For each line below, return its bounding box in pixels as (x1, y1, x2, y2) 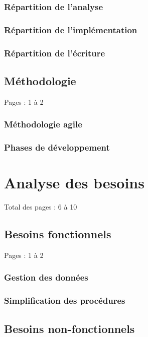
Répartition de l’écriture (4, 46, 105, 59)
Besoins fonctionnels (4, 226, 111, 242)
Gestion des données (4, 271, 88, 284)
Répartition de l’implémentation (4, 23, 137, 36)
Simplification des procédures (4, 294, 125, 307)
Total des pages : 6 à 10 (4, 201, 77, 212)
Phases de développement (4, 141, 110, 154)
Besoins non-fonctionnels (4, 320, 135, 336)
